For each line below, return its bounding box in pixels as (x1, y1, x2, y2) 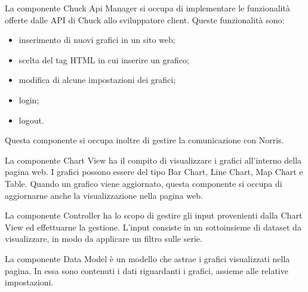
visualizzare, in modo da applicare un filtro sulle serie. (5, 232, 202, 245)
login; (19, 93, 39, 106)
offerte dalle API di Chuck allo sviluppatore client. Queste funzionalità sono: (5, 13, 285, 26)
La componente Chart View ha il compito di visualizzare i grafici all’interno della (5, 153, 302, 166)
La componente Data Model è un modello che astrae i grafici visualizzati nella (5, 252, 290, 265)
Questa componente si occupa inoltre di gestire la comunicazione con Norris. (5, 134, 284, 146)
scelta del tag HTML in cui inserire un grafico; (19, 53, 189, 66)
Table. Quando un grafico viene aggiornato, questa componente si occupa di (5, 177, 282, 189)
